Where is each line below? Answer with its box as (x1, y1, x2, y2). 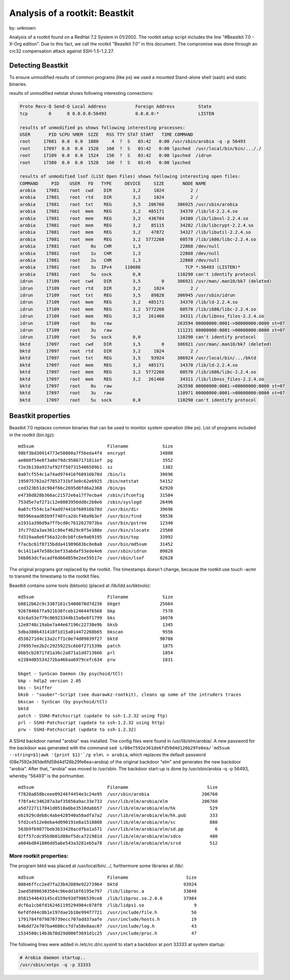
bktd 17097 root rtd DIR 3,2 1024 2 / (19, 348, 199, 354)
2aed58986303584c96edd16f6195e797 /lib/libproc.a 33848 (18, 889, 197, 894)
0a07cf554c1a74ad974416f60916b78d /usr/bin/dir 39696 (18, 506, 173, 512)
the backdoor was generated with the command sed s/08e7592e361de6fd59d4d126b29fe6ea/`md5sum (9, 745, 230, 751)
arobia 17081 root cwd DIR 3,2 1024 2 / (19, 188, 199, 193)
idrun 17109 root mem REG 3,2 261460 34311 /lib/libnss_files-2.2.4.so (19, 314, 264, 319)
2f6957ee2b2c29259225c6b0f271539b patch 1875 (18, 643, 173, 649)
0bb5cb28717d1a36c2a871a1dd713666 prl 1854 (18, 650, 173, 656)
